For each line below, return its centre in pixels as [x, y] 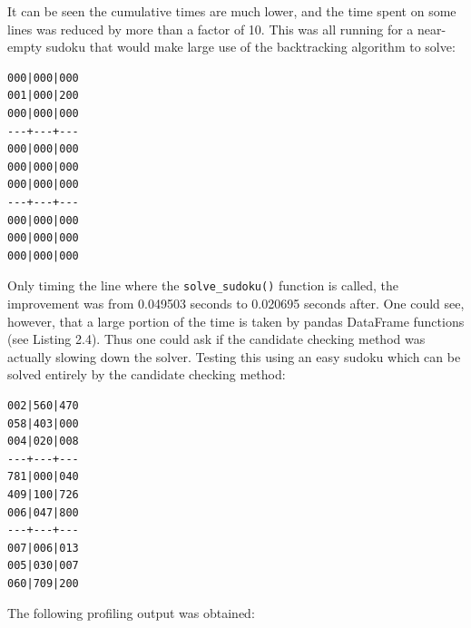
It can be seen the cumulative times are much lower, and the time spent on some [232, 11]
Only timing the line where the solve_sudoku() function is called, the [203, 285]
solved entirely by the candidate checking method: [147, 374]
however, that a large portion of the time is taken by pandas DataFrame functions [236, 321]
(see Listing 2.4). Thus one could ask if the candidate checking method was [216, 339]
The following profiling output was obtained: [131, 613]
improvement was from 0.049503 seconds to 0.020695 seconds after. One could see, [236, 303]
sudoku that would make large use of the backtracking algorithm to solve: [250, 47]
